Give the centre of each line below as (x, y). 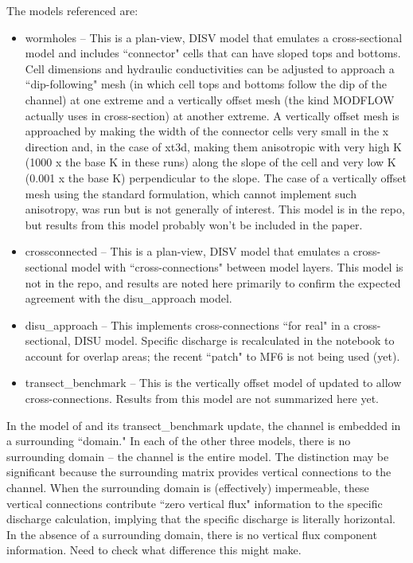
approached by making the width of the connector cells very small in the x (207, 131)
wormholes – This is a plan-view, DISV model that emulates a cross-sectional (214, 37)
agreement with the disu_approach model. (129, 298)
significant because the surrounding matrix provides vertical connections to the (199, 472)
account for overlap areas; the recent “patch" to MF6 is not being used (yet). (212, 356)
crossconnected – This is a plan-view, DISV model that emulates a (187, 251)
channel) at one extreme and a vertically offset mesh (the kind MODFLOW (210, 99)
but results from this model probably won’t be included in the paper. (194, 224)
